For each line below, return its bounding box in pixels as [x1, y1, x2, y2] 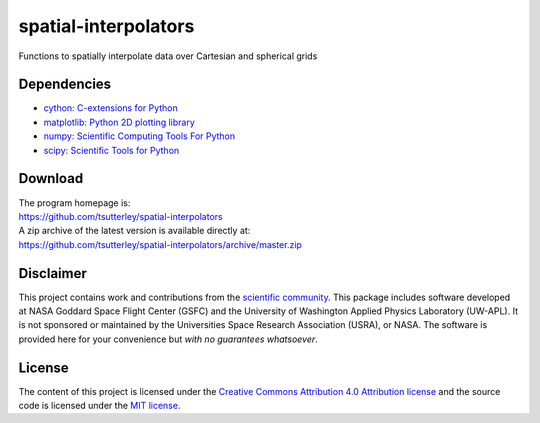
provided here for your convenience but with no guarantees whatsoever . [18, 333, 319, 345]
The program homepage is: [18, 196, 131, 209]
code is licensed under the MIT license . [18, 400, 181, 412]
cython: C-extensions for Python [43, 102, 179, 114]
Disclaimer [18, 265, 87, 282]
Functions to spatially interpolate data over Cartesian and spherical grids [18, 50, 318, 62]
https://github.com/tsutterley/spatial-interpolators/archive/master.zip [18, 238, 302, 250]
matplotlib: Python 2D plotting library [43, 116, 195, 128]
